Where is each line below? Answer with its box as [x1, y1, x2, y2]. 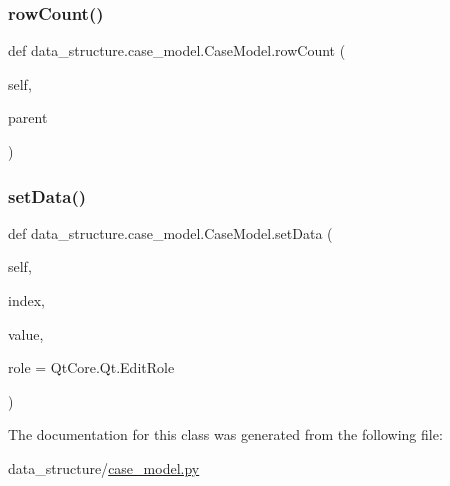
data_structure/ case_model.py [8, 457, 200, 478]
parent [8, 107, 48, 128]
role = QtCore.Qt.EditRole [8, 357, 175, 378]
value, [8, 323, 44, 344]
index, [8, 290, 45, 310]
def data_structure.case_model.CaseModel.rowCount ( [8, 40, 346, 61]
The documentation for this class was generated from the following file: [8, 424, 443, 445]
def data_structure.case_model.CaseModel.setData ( [8, 222, 333, 243]
